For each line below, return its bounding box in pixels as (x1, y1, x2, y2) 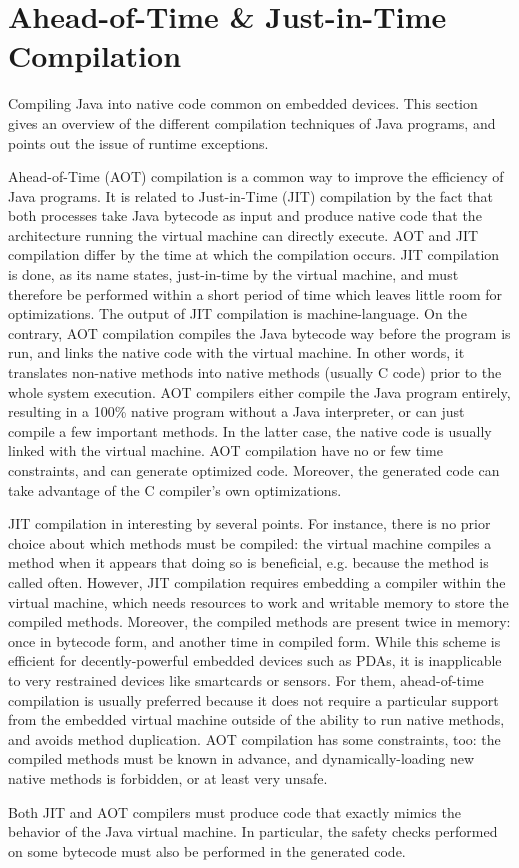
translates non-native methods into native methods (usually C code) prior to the (8, 362, 502, 383)
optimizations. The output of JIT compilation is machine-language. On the (8, 303, 467, 324)
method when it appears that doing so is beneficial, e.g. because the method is (8, 552, 489, 573)
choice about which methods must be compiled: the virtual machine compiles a (8, 532, 492, 553)
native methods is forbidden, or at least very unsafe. (8, 767, 328, 788)
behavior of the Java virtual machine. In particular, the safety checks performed (8, 821, 498, 842)
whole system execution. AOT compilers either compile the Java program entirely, (8, 381, 511, 402)
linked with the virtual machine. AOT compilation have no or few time (8, 440, 443, 461)
